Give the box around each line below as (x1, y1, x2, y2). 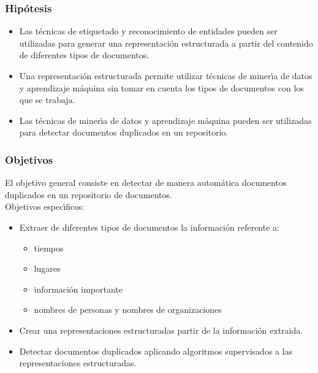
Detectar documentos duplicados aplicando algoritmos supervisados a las (19, 344, 293, 357)
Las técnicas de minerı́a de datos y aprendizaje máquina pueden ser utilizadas (19, 113, 312, 126)
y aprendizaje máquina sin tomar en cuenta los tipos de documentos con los (19, 81, 304, 94)
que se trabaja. (19, 93, 75, 106)
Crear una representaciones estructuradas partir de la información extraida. (19, 323, 303, 336)
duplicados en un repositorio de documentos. (5, 188, 172, 201)
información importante (34, 282, 123, 295)
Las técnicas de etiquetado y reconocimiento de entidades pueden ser (19, 25, 278, 37)
